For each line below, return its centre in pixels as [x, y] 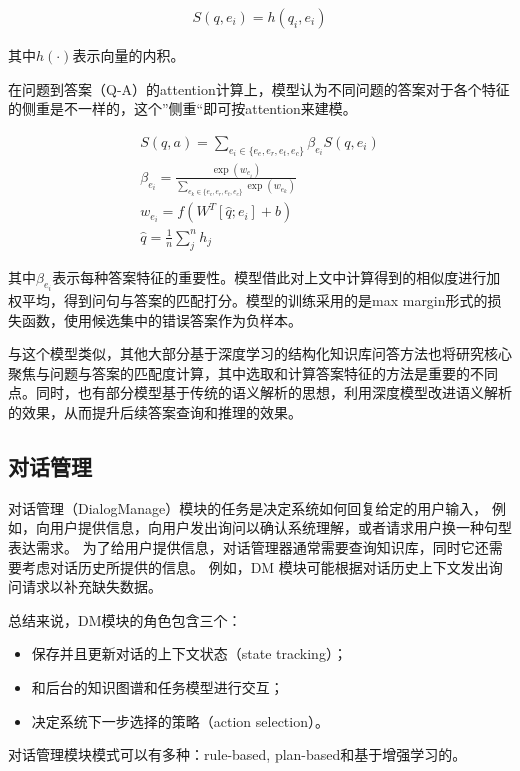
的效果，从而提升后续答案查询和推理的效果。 [155, 411]
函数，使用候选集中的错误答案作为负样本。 [161, 319]
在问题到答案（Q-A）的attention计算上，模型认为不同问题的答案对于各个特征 [259, 88]
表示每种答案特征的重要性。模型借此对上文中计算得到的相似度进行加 [276, 276]
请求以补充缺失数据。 [91, 586]
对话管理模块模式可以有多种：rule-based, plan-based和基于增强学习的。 [237, 754]
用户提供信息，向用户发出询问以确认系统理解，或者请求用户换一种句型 [280, 527]
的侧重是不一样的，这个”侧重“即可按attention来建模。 [182, 108]
